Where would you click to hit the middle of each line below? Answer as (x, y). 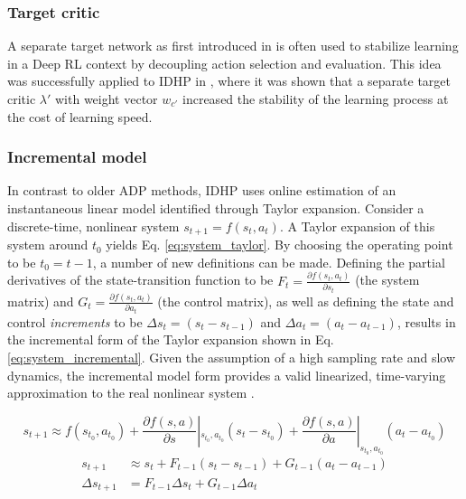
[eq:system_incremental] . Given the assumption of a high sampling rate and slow (232, 358)
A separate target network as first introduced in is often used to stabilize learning (233, 46)
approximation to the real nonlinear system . (131, 393)
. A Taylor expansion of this (357, 226)
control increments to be (75, 321)
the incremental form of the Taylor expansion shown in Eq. (171, 339)
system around (48, 245)
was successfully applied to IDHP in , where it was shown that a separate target (229, 81)
